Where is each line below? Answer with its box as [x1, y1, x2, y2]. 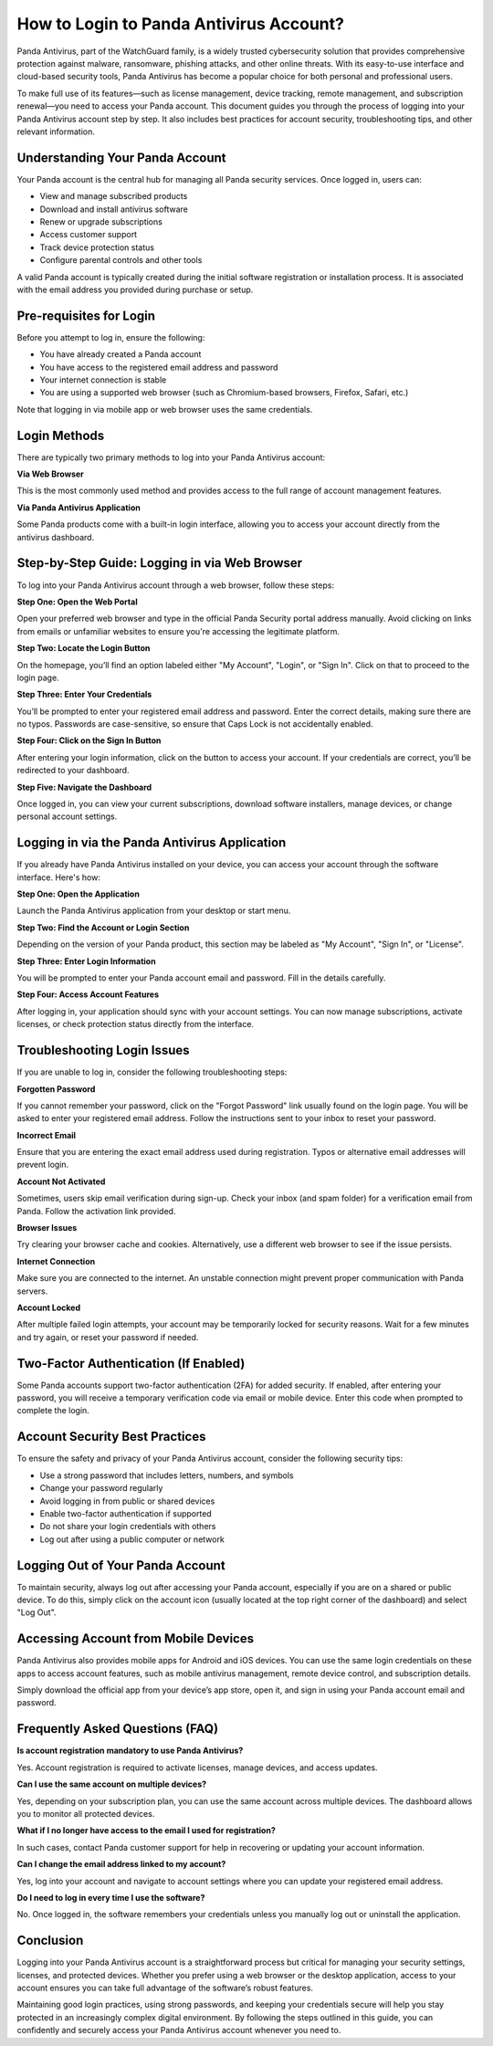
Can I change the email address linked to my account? [16, 1859, 226, 1870]
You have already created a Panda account [39, 349, 202, 360]
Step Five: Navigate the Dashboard [16, 782, 152, 792]
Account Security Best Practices [16, 1429, 206, 1444]
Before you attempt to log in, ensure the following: [16, 331, 205, 342]
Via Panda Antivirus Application [16, 502, 141, 513]
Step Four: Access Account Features [16, 989, 160, 1000]
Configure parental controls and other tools [39, 255, 203, 266]
